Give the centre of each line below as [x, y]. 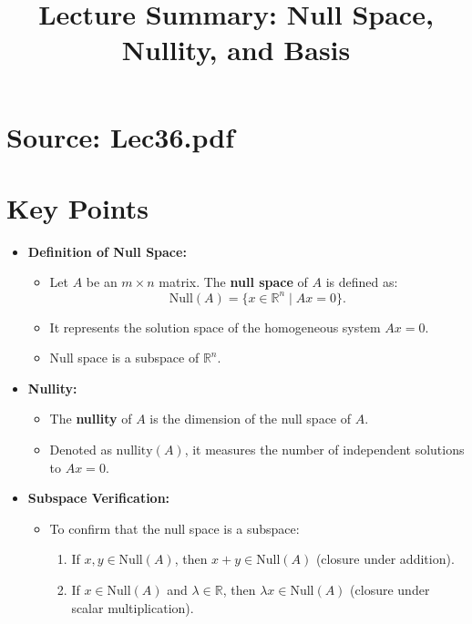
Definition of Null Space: [107, 251]
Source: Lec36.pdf [120, 136]
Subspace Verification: [99, 498]
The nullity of [91, 419]
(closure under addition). [385, 559]
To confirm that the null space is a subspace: [174, 528]
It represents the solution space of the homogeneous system [215, 327]
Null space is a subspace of [124, 358]
